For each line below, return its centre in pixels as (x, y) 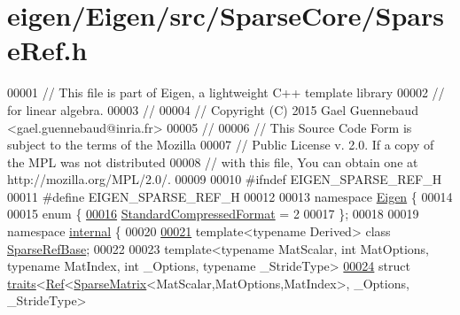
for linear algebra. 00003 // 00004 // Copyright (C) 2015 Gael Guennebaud (213, 109)
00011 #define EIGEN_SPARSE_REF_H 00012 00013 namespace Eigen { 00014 (230, 196)
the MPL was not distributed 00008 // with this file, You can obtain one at (213, 161)
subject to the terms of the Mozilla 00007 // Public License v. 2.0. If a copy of (221, 145)
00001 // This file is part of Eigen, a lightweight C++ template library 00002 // (226, 92)
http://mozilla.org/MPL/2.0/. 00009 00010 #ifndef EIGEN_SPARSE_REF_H (225, 179)
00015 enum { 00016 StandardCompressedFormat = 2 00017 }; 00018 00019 (213, 214)
